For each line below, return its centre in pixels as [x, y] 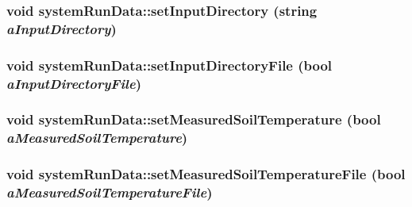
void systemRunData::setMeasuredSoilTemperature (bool [194, 119]
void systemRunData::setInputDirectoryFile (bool [169, 65]
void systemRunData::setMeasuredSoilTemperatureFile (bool [206, 174]
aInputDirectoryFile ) [74, 83]
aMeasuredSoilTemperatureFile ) [110, 192]
